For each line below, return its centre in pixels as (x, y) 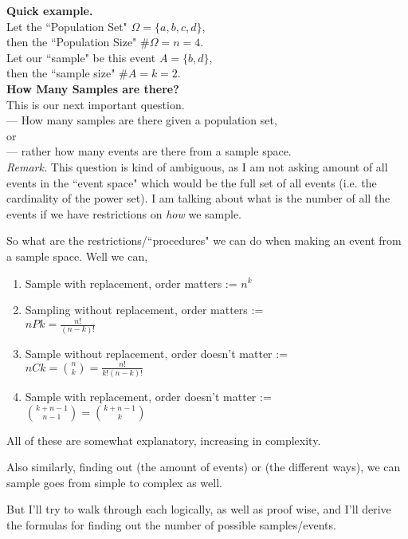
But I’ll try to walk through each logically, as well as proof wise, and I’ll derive (199, 509)
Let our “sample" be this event (81, 57)
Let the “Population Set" (67, 26)
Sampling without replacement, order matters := (144, 310)
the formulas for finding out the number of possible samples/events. (171, 524)
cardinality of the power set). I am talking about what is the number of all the (198, 198)
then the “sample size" (61, 73)
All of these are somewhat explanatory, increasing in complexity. (164, 440)
